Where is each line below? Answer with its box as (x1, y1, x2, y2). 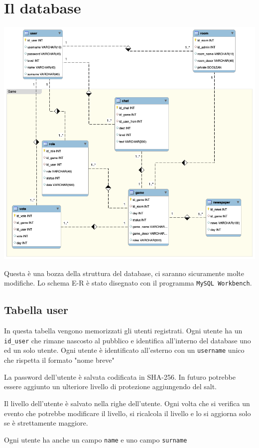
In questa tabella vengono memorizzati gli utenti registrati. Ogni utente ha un (4, 325, 243, 336)
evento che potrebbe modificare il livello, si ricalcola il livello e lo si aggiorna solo (4, 408, 251, 418)
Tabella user (4, 302, 68, 317)
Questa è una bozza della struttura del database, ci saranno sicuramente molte (4, 268, 244, 278)
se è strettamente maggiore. (4, 418, 88, 428)
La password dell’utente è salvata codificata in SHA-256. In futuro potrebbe (4, 371, 236, 382)
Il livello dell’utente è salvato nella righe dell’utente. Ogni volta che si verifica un (4, 398, 250, 408)
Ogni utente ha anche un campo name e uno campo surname (4, 434, 187, 445)
